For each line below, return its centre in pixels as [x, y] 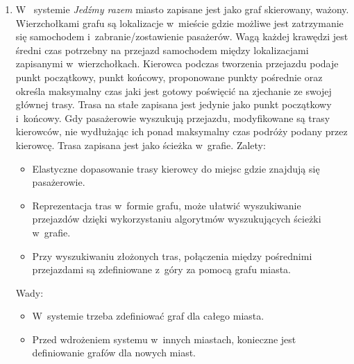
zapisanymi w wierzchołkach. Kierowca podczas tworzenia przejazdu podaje [177, 63]
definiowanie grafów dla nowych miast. [114, 353]
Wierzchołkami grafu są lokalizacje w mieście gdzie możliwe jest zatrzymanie [179, 23]
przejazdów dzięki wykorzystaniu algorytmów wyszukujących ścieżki [177, 219]
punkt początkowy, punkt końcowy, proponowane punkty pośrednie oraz [169, 77]
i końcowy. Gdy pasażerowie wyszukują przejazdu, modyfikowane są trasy [173, 118]
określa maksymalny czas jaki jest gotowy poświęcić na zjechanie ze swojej [174, 90]
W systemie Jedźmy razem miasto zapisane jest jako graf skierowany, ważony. [182, 9]
